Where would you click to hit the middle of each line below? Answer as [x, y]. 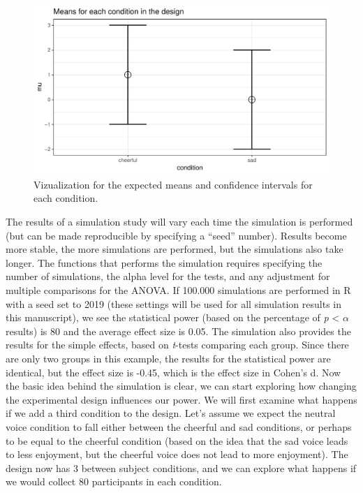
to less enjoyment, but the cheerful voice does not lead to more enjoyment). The [177, 454]
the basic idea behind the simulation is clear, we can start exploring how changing [181, 386]
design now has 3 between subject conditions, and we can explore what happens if [181, 468]
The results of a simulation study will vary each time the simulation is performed [179, 221]
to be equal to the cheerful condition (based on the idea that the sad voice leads [177, 440]
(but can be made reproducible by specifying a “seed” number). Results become [176, 235]
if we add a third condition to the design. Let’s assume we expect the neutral [171, 413]
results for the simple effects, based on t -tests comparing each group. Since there [177, 345]
